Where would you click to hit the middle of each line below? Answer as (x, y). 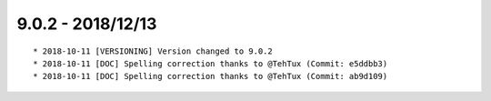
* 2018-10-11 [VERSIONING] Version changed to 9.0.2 (153, 51)
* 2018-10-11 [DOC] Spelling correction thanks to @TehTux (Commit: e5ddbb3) (210, 63)
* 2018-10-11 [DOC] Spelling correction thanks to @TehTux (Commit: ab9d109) (210, 76)
